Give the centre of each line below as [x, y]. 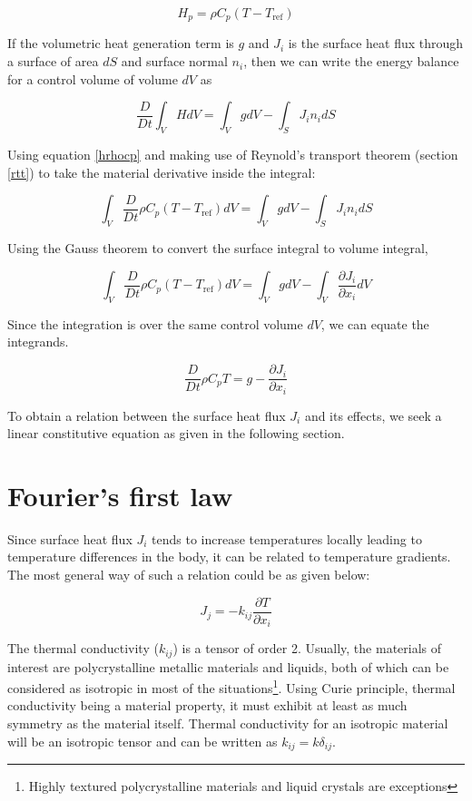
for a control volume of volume [93, 78]
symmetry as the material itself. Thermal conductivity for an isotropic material [228, 723]
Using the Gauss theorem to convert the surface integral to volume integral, [218, 248]
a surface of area [53, 61]
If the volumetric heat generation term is [121, 43]
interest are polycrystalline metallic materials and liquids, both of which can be [228, 666]
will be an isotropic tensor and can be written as [143, 741]
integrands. [38, 342]
